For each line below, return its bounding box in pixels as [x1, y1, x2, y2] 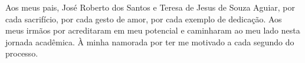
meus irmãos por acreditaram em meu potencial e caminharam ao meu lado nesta [5, 24, 300, 37]
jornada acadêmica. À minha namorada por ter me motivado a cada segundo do [5, 35, 294, 48]
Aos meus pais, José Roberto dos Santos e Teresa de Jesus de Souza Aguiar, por [5, 1, 295, 13]
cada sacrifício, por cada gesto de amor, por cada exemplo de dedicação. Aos [5, 12, 282, 25]
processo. [5, 47, 38, 59]
